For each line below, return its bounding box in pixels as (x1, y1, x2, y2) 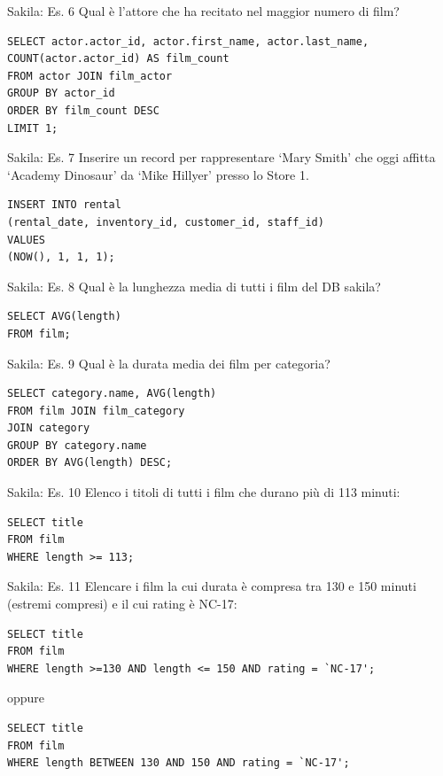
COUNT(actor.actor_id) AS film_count (7, 52, 229, 66)
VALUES (7, 233, 45, 246)
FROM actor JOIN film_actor (7, 69, 173, 82)
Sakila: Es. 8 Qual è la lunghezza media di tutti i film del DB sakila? (7, 276, 381, 295)
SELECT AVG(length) (7, 310, 121, 323)
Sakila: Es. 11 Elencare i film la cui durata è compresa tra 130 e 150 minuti (7, 577, 416, 595)
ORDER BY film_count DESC (7, 104, 159, 117)
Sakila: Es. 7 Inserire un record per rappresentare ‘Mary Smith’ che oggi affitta (7, 148, 436, 167)
